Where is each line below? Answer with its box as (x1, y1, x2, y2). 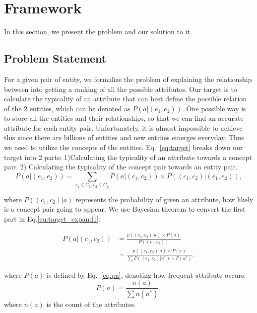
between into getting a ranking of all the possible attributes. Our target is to (4, 83, 237, 94)
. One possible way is (182, 103, 246, 113)
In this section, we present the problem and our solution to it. (4, 26, 192, 37)
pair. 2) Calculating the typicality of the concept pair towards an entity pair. (4, 161, 238, 172)
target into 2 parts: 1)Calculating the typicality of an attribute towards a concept (4, 152, 252, 162)
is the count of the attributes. (46, 299, 136, 310)
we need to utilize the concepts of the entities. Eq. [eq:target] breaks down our (4, 142, 243, 153)
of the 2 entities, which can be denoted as (4, 103, 130, 113)
